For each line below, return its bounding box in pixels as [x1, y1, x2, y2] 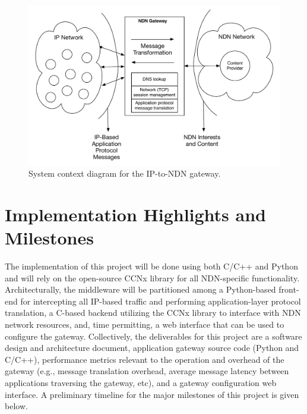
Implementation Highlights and [5, 202, 266, 226]
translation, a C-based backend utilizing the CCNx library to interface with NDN [5, 306, 301, 319]
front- [278, 283, 299, 296]
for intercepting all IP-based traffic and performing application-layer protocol [20, 294, 301, 307]
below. [5, 400, 28, 412]
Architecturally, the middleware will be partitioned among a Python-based [5, 283, 276, 296]
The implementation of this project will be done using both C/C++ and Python [5, 260, 298, 272]
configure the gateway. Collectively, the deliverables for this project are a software [5, 330, 302, 342]
